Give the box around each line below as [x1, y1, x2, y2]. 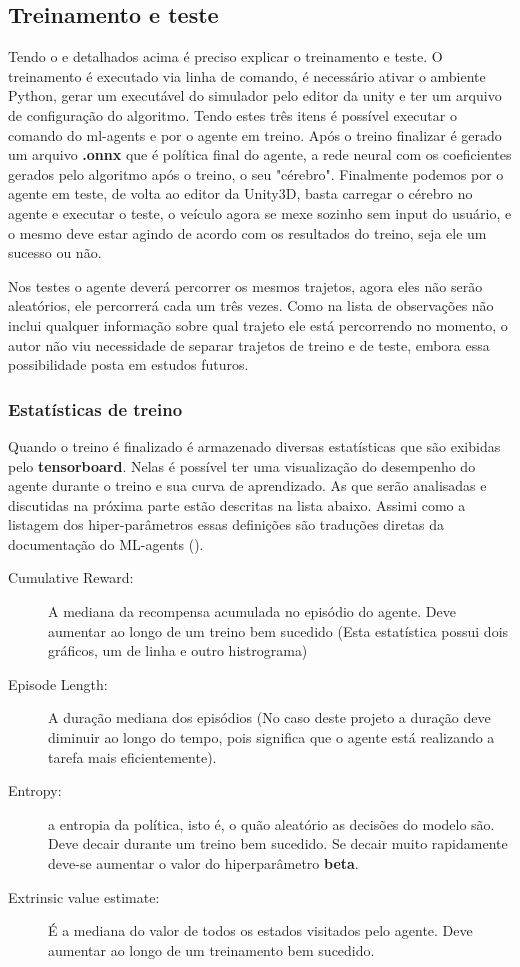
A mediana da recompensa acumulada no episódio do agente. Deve [48, 601, 456, 622]
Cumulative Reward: [8, 567, 134, 588]
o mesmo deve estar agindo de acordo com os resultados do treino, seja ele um [8, 222, 487, 243]
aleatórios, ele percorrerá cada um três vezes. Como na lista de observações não [8, 295, 494, 316]
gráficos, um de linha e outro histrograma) [48, 640, 308, 661]
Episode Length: [8, 673, 108, 694]
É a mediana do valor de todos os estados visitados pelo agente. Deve [48, 920, 473, 941]
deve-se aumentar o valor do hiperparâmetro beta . [48, 853, 359, 874]
